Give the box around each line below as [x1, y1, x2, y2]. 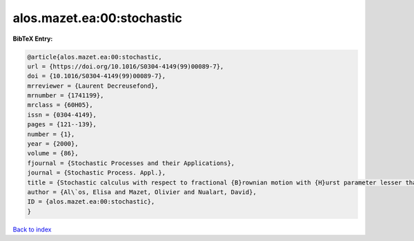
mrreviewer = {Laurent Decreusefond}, [27, 81, 159, 90]
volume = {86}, [27, 149, 79, 157]
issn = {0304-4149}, [27, 110, 97, 119]
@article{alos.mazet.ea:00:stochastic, [27, 52, 162, 61]
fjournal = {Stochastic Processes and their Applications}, [27, 159, 235, 167]
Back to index [12, 225, 52, 233]
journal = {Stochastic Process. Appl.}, [27, 169, 166, 177]
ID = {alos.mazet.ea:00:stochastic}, [27, 197, 155, 206]
